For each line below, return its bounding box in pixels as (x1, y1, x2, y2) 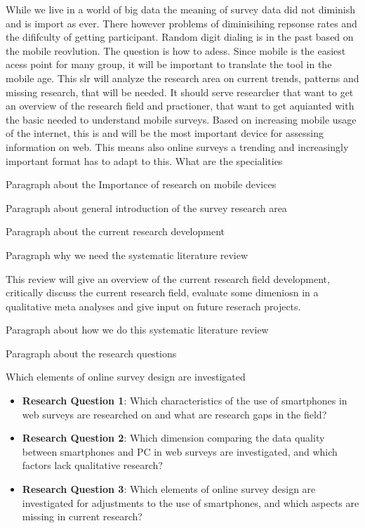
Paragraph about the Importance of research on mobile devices (6, 177, 277, 192)
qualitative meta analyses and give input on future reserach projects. (6, 298, 301, 313)
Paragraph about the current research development (6, 224, 225, 239)
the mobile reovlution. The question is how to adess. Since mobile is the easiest (6, 43, 346, 58)
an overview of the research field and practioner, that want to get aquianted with (6, 98, 354, 113)
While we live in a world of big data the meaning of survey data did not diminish (6, 2, 356, 16)
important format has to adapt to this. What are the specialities (6, 153, 283, 168)
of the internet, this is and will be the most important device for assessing (6, 126, 324, 140)
